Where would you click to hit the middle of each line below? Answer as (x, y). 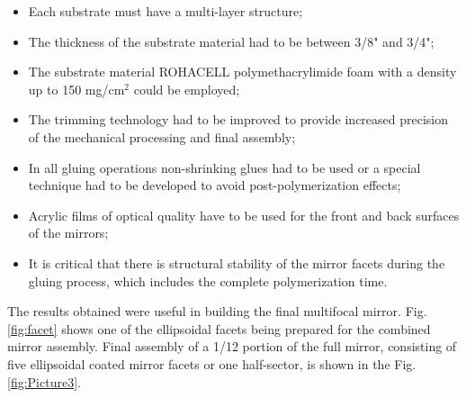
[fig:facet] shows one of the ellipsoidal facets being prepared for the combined (219, 328)
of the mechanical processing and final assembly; (162, 136)
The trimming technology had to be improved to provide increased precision (238, 119)
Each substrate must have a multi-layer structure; (166, 11)
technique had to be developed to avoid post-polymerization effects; (215, 185)
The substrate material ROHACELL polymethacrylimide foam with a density (242, 72)
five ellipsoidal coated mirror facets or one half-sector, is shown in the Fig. (212, 363)
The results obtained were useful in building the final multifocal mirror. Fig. (217, 311)
